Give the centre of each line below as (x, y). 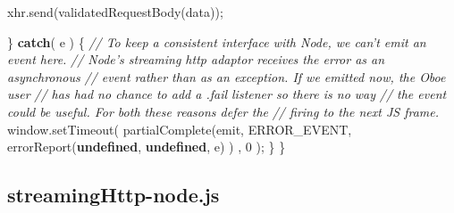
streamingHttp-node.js (113, 195)
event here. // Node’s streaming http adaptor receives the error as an (196, 59)
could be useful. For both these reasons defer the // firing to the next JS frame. (223, 111)
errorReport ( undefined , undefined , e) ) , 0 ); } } (147, 147)
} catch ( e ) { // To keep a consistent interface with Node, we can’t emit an (217, 41)
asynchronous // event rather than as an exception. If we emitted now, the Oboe (227, 76)
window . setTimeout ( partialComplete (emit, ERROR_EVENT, (180, 129)
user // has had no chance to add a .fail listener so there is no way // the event (227, 94)
